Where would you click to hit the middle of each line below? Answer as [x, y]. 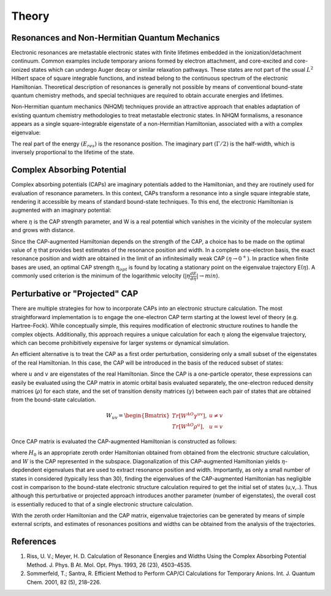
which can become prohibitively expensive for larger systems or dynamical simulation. [120, 343]
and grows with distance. [43, 230]
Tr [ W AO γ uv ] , [189, 415]
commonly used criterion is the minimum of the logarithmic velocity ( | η [101, 276]
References [34, 542]
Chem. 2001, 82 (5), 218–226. [64, 582]
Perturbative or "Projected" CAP [75, 294]
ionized [21, 69]
